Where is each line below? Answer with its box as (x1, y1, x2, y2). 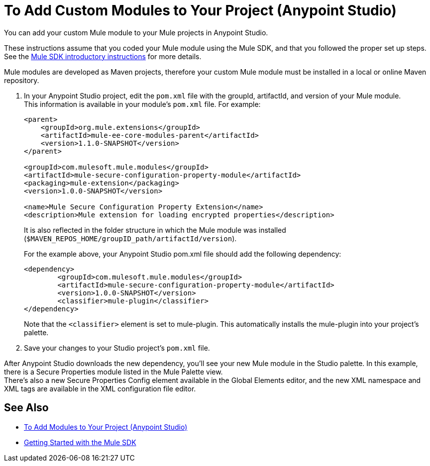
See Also (4, 401, 49, 414)
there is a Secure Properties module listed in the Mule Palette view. (4, 367, 223, 376)
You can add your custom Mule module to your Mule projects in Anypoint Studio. (4, 28, 268, 37)
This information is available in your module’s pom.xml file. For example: (24, 99, 261, 108)
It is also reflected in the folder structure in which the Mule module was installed (24, 225, 286, 234)
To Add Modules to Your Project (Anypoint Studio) (24, 422, 188, 431)
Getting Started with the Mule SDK (24, 438, 136, 447)
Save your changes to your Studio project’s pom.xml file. (24, 343, 210, 352)
